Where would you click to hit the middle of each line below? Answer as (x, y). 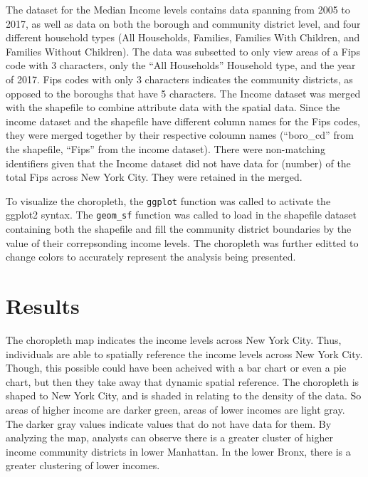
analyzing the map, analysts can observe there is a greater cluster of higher (169, 437)
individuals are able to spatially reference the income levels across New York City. (184, 353)
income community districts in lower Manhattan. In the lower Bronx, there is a (178, 451)
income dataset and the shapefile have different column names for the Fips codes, (183, 121)
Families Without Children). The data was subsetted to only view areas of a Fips (183, 51)
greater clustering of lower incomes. (83, 465)
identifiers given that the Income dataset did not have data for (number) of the (178, 163)
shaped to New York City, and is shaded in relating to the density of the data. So (184, 395)
